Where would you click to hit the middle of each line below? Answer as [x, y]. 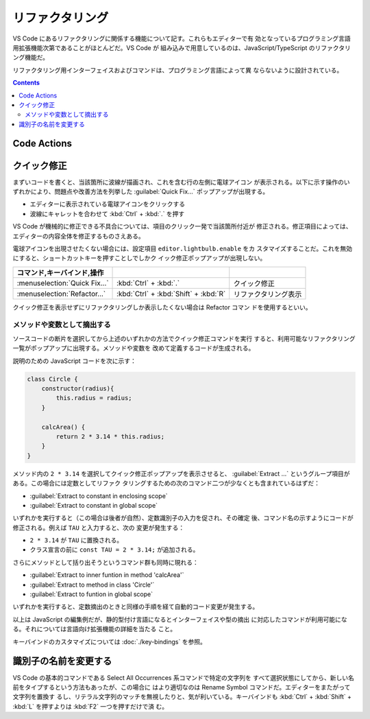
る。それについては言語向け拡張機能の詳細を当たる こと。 [95, 629]
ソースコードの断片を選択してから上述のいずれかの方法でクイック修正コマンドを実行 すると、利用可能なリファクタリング [184, 338]
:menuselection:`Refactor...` [61, 294]
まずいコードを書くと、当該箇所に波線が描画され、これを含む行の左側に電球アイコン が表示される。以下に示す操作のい [181, 182]
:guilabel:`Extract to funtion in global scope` [91, 594]
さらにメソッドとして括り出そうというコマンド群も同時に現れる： [106, 562]
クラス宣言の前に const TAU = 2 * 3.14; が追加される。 [114, 550]
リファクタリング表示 [268, 294]
